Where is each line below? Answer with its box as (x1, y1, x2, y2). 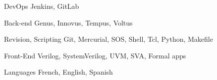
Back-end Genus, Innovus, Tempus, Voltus (4, 17, 133, 27)
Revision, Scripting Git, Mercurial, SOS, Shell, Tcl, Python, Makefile (4, 34, 213, 44)
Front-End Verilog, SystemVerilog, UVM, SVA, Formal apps (4, 50, 186, 60)
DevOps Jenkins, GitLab (4, 1, 79, 11)
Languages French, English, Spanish (4, 67, 113, 77)
